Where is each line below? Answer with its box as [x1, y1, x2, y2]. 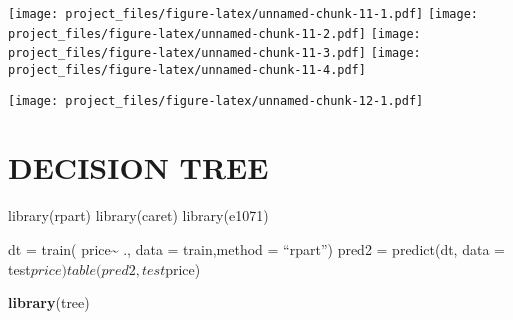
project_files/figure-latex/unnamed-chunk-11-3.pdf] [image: [8, 46, 421, 61]
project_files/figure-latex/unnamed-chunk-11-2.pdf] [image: [8, 26, 421, 41]
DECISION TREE [8, 147, 269, 188]
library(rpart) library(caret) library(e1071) [8, 205, 269, 226]
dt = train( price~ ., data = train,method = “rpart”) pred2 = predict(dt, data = [8, 239, 505, 259]
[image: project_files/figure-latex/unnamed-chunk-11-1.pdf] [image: [8, 7, 479, 21]
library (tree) [8, 292, 90, 313]
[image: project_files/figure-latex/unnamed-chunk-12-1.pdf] [8, 93, 424, 108]
